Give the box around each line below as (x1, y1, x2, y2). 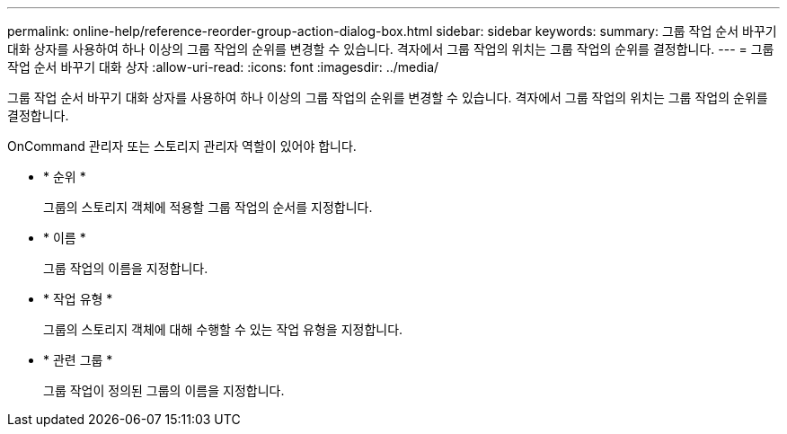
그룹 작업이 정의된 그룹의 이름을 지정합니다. (43, 383, 285, 398)
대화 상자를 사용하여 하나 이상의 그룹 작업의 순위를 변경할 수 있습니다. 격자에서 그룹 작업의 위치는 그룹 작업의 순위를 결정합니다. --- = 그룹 (7, 41, 774, 57)
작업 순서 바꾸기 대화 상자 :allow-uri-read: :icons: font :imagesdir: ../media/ (7, 59, 439, 75)
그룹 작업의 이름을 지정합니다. (43, 261, 208, 276)
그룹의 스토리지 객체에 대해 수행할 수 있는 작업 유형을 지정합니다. (43, 322, 403, 337)
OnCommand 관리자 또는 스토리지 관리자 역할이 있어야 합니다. (7, 138, 357, 154)
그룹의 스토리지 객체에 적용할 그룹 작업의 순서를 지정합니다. (43, 199, 373, 215)
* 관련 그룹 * (43, 352, 113, 368)
